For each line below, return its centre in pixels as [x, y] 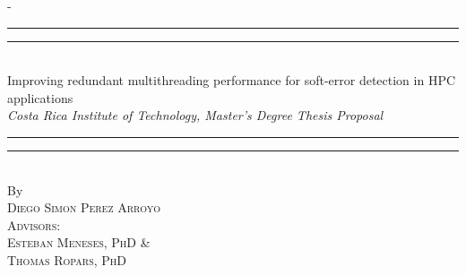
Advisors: [34, 224]
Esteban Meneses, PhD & [79, 242]
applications [40, 97]
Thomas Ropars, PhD [67, 259]
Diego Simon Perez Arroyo [84, 207]
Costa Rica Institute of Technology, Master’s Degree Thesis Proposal [195, 115]
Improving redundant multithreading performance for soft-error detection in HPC [232, 80]
